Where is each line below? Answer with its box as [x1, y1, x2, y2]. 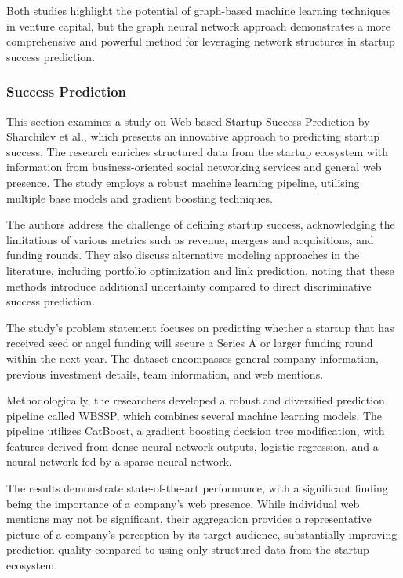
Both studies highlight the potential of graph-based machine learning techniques [6, 2, 391, 18]
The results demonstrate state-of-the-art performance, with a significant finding [6, 480, 388, 496]
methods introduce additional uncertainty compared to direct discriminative [6, 277, 372, 294]
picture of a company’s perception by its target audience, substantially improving [6, 525, 398, 542]
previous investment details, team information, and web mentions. [6, 365, 324, 382]
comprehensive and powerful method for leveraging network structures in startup [6, 33, 395, 49]
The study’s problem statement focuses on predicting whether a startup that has [6, 319, 394, 335]
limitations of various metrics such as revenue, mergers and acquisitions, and [6, 231, 374, 247]
